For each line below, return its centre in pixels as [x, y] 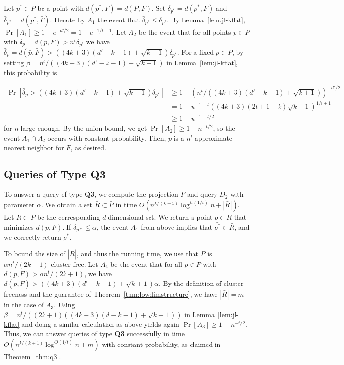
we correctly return [32, 237]
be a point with [61, 8]
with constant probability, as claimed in [161, 344]
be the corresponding [69, 216]
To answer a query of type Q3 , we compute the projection [91, 194]
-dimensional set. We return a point [159, 216]
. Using [64, 305]
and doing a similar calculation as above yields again [100, 324]
